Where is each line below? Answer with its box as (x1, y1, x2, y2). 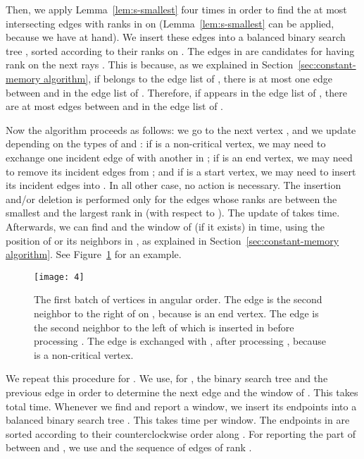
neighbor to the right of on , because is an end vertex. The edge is (34, 305, 319, 320)
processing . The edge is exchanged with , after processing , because (34, 333, 327, 348)
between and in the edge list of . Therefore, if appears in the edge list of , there (6, 85, 347, 99)
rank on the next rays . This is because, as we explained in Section (6, 57, 294, 72)
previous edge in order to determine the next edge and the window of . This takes (6, 384, 358, 399)
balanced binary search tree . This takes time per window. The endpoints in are (6, 412, 350, 427)
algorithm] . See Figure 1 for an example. (6, 247, 182, 262)
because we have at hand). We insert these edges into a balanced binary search (6, 30, 346, 44)
